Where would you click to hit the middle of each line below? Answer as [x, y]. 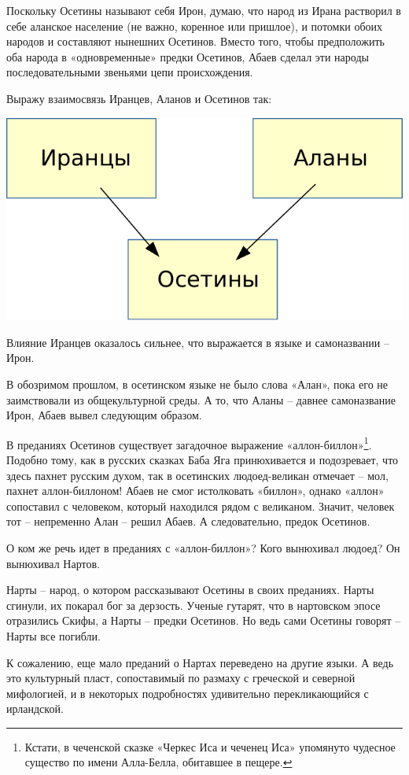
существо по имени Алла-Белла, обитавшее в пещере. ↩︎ [158, 762]
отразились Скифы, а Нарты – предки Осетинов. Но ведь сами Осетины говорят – [204, 620]
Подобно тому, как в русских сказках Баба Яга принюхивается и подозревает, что [203, 459]
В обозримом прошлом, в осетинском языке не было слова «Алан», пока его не [197, 384]
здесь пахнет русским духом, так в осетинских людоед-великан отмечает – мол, [197, 475]
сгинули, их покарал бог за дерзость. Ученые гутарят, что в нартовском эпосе [193, 605]
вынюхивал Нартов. [53, 563]
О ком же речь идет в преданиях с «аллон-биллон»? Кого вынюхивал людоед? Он [203, 547]
